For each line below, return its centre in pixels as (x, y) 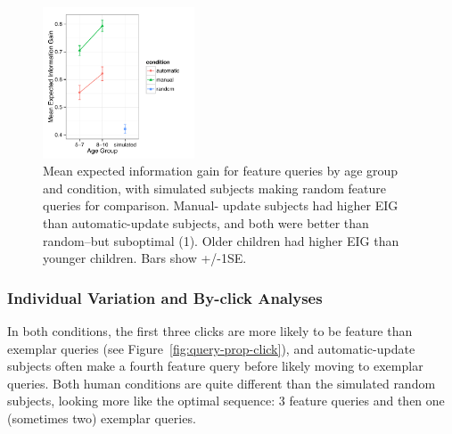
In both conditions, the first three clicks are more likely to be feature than (210, 330)
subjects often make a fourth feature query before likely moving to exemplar (215, 366)
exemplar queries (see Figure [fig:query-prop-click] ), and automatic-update (211, 348)
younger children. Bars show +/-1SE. (145, 258)
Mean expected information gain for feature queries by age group (221, 171)
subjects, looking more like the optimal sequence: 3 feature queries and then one (226, 401)
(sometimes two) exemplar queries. (102, 418)
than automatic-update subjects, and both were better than (206, 222)
